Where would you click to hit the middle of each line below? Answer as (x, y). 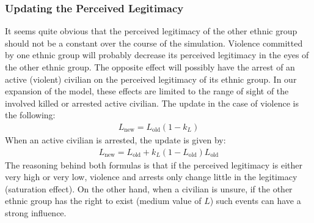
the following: (30, 115)
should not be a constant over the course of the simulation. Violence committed (154, 43)
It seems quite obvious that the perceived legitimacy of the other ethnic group (151, 31)
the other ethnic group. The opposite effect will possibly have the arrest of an (150, 67)
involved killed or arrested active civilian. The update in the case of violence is (152, 103)
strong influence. (36, 213)
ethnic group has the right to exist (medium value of (103, 201)
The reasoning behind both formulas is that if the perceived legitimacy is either (154, 164)
